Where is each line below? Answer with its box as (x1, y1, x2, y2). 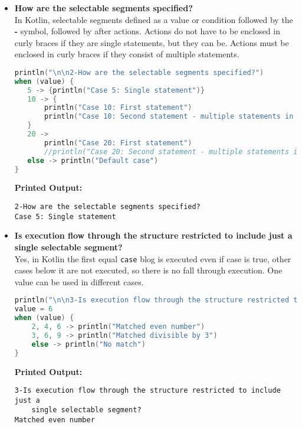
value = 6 (14, 305, 53, 314)
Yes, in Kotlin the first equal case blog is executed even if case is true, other (14, 252, 291, 265)
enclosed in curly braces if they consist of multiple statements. (14, 48, 239, 60)
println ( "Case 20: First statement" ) (44, 138, 192, 147)
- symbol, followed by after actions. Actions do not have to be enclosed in (14, 25, 280, 37)
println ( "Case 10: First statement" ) (44, 103, 192, 112)
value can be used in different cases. (14, 275, 144, 288)
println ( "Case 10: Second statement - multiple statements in (44, 112, 294, 121)
